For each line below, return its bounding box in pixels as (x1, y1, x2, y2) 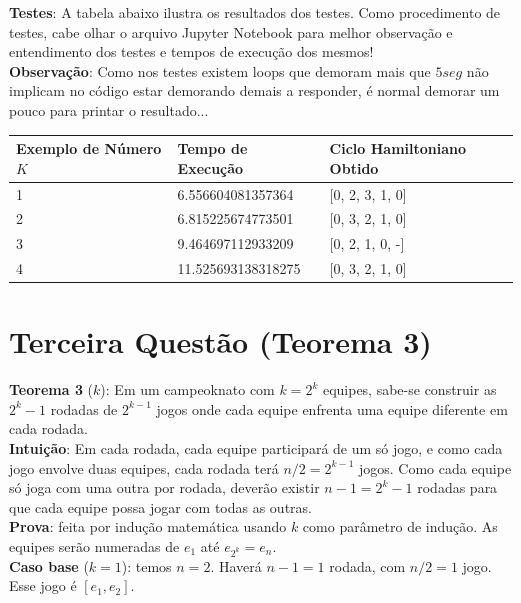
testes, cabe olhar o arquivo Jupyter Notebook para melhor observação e (9, 21, 453, 42)
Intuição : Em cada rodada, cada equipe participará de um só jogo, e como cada (9, 438, 503, 459)
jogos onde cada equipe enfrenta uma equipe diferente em (156, 398, 508, 419)
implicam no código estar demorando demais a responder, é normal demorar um (9, 80, 500, 101)
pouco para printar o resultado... (9, 99, 209, 120)
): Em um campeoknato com (100, 379, 275, 400)
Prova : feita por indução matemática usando (9, 516, 287, 537)
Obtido (329, 157, 379, 178)
